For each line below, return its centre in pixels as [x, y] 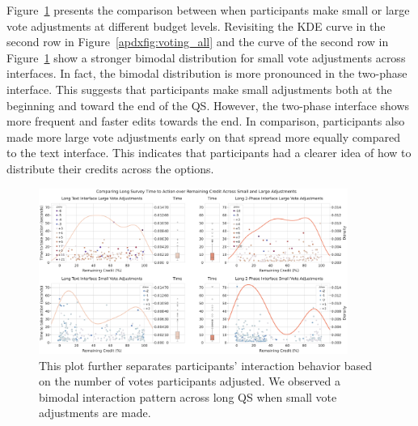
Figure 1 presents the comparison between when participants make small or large [208, 10]
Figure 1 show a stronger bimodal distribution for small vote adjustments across [206, 57]
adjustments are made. [95, 413]
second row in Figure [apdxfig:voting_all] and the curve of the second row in [198, 42]
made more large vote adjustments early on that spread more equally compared [203, 136]
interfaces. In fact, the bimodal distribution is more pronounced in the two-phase [207, 73]
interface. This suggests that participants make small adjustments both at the [199, 89]
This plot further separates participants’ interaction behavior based [206, 365]
